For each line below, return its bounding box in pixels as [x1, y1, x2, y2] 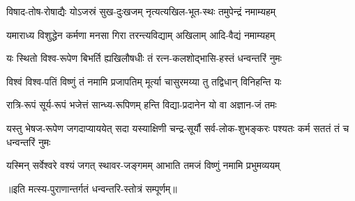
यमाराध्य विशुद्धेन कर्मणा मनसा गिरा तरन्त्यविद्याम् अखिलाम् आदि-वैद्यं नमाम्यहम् [6, 27, 275, 42]
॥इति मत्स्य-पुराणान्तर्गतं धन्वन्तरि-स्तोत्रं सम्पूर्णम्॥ [6, 181, 177, 195]
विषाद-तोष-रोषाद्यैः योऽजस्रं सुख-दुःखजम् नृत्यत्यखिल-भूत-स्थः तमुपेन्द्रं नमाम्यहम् [6, 4, 276, 18]
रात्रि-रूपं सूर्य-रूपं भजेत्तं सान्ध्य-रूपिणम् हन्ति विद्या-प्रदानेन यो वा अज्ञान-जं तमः [6, 97, 277, 112]
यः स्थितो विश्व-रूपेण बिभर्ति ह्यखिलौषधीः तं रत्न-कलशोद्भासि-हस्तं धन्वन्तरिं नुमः [6, 51, 282, 65]
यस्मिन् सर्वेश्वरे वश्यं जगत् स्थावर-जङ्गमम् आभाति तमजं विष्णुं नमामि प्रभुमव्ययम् [6, 158, 280, 172]
